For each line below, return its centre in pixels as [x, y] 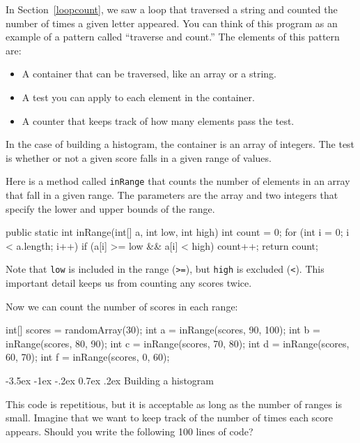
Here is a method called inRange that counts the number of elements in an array [178, 181]
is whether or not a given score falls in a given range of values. [139, 157]
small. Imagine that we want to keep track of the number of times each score [170, 418]
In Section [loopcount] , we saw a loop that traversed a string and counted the [172, 9]
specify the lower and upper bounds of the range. [110, 208]
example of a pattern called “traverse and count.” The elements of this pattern [173, 37]
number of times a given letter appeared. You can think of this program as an [172, 23]
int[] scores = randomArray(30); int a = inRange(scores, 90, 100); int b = [163, 330]
